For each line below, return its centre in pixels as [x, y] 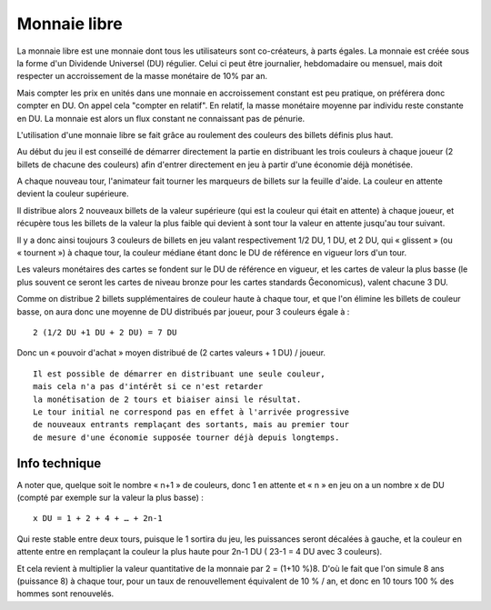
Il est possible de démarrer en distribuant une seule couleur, [180, 374]
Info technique [59, 463]
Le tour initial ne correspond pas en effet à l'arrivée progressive [191, 412]
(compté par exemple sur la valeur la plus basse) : [110, 497]
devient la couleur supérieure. [73, 194]
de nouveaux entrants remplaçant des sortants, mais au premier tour [191, 425]
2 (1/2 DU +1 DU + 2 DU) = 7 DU [105, 332]
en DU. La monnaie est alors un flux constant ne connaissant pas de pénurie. [161, 118]
